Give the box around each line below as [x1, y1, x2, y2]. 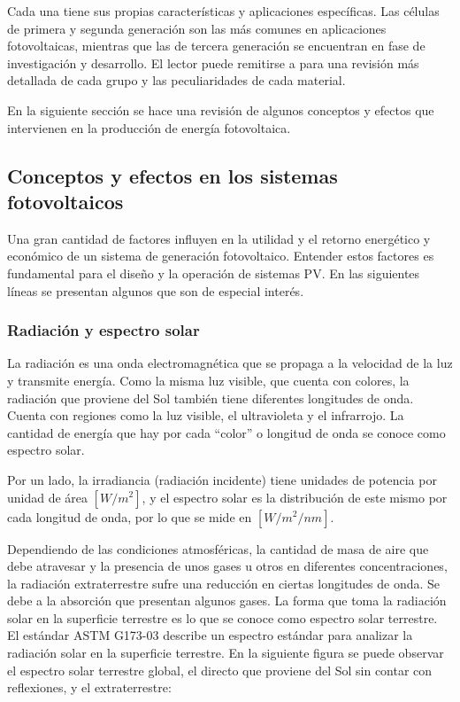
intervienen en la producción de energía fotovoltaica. [7, 118, 291, 136]
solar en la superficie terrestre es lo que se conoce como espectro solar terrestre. [7, 608, 438, 627]
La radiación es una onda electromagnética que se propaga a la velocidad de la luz [7, 354, 453, 372]
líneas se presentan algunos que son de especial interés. [7, 281, 304, 300]
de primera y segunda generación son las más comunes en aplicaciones [7, 19, 387, 37]
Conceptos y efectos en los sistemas [7, 161, 338, 189]
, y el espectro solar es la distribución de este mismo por [142, 487, 448, 506]
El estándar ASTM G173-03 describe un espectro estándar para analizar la [7, 626, 413, 644]
